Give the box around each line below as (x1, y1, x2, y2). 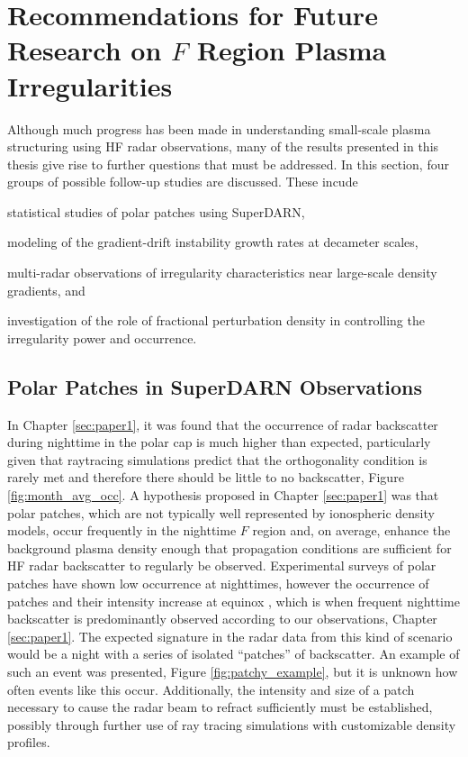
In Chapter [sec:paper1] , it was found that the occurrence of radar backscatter (7, 415, 438, 433)
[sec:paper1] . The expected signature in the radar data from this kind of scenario (7, 626, 453, 645)
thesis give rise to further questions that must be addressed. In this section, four (7, 154, 449, 173)
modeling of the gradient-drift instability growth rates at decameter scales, (7, 233, 418, 251)
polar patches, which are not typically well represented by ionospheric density (7, 503, 435, 522)
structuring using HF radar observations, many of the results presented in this (7, 137, 439, 156)
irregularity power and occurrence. (7, 328, 197, 347)
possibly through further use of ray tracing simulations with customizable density (7, 715, 456, 734)
